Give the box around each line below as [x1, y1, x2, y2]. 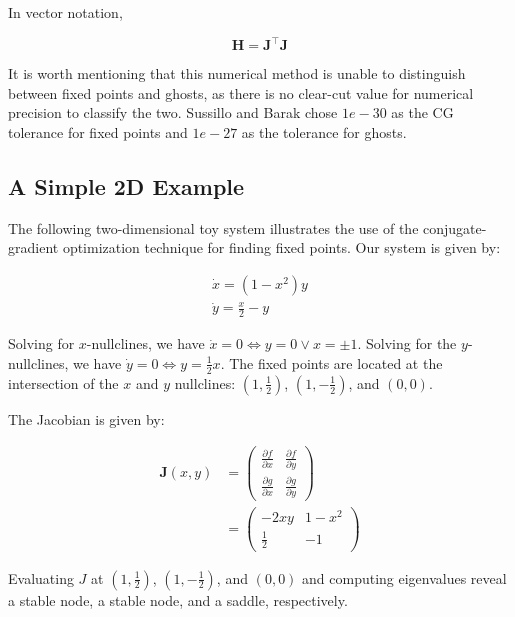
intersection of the [8, 372, 119, 393]
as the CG [391, 102, 454, 123]
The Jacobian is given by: [8, 408, 165, 429]
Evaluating [8, 567, 74, 588]
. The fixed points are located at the [220, 352, 443, 373]
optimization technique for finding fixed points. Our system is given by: [62, 237, 501, 258]
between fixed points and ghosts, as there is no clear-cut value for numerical [8, 82, 474, 103]
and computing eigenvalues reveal [302, 567, 507, 588]
